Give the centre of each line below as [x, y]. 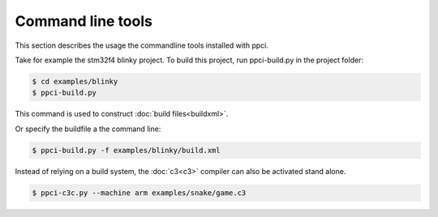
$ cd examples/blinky [75, 81]
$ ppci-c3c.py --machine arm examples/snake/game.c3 [139, 193]
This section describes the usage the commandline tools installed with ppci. [142, 45]
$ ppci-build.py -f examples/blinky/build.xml [126, 150]
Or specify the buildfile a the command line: [88, 129]
